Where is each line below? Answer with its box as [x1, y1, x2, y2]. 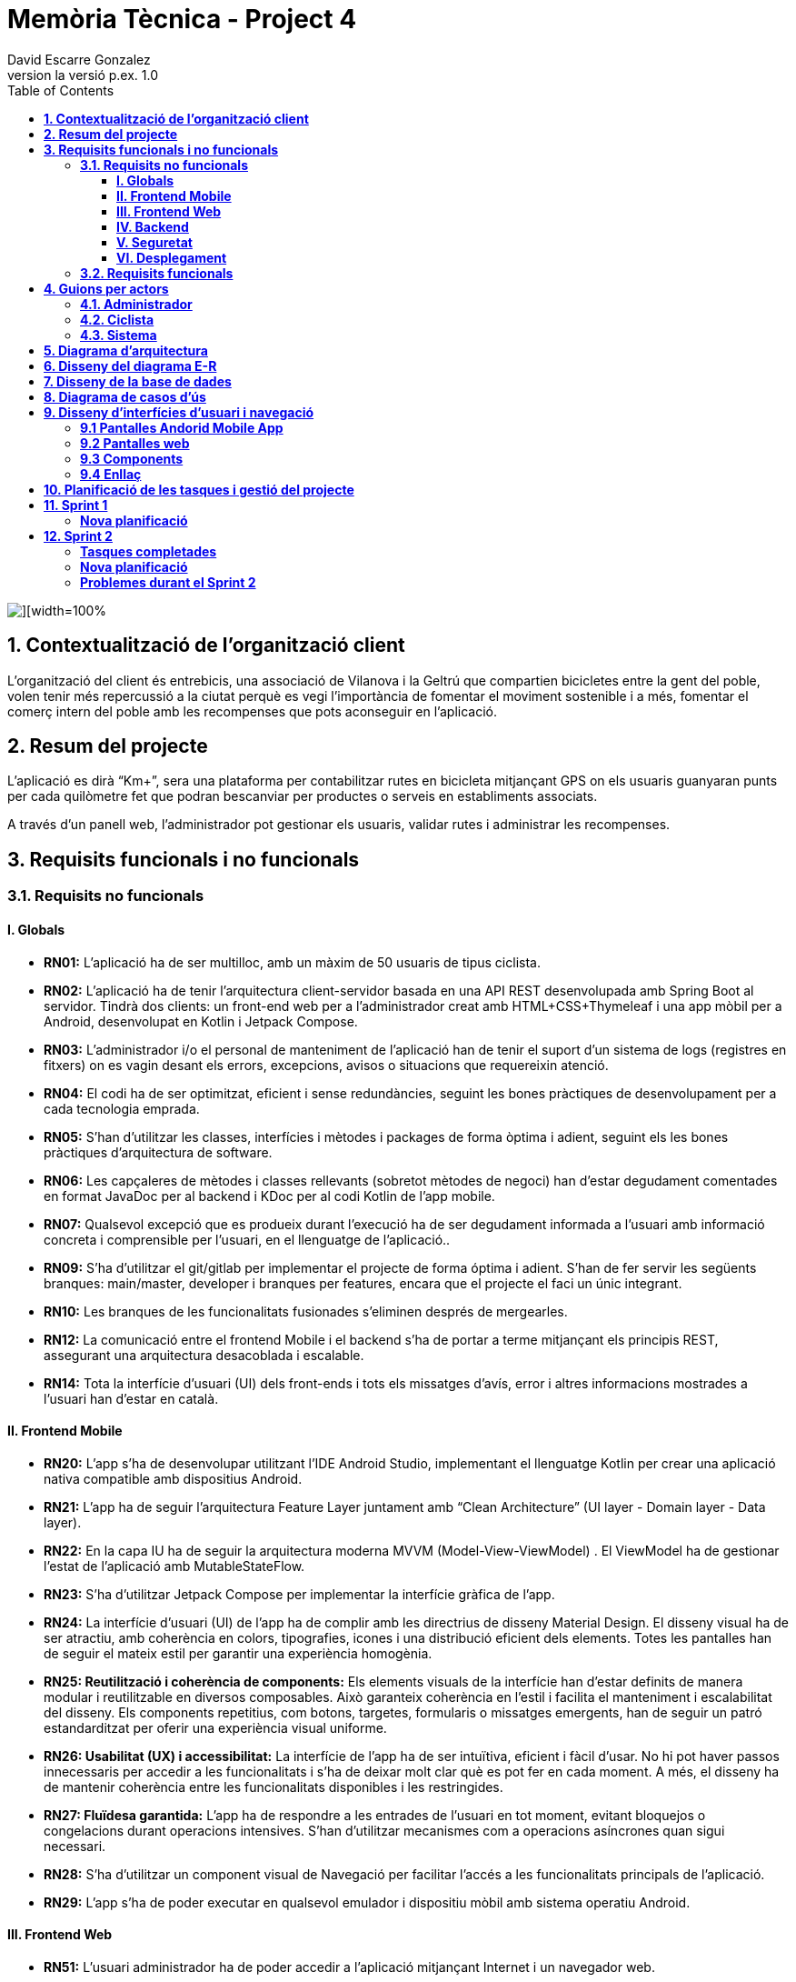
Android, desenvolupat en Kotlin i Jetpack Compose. [44, 1013, 358, 1029]
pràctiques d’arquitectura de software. [44, 1144, 273, 1160]
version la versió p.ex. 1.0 [7, 66, 159, 83]
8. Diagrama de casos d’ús [44, 388, 206, 405]
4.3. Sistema [80, 326, 157, 343]
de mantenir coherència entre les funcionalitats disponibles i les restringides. [44, 1778, 503, 1795]
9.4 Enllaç [80, 465, 142, 482]
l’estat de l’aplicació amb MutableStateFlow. [44, 1557, 305, 1574]
